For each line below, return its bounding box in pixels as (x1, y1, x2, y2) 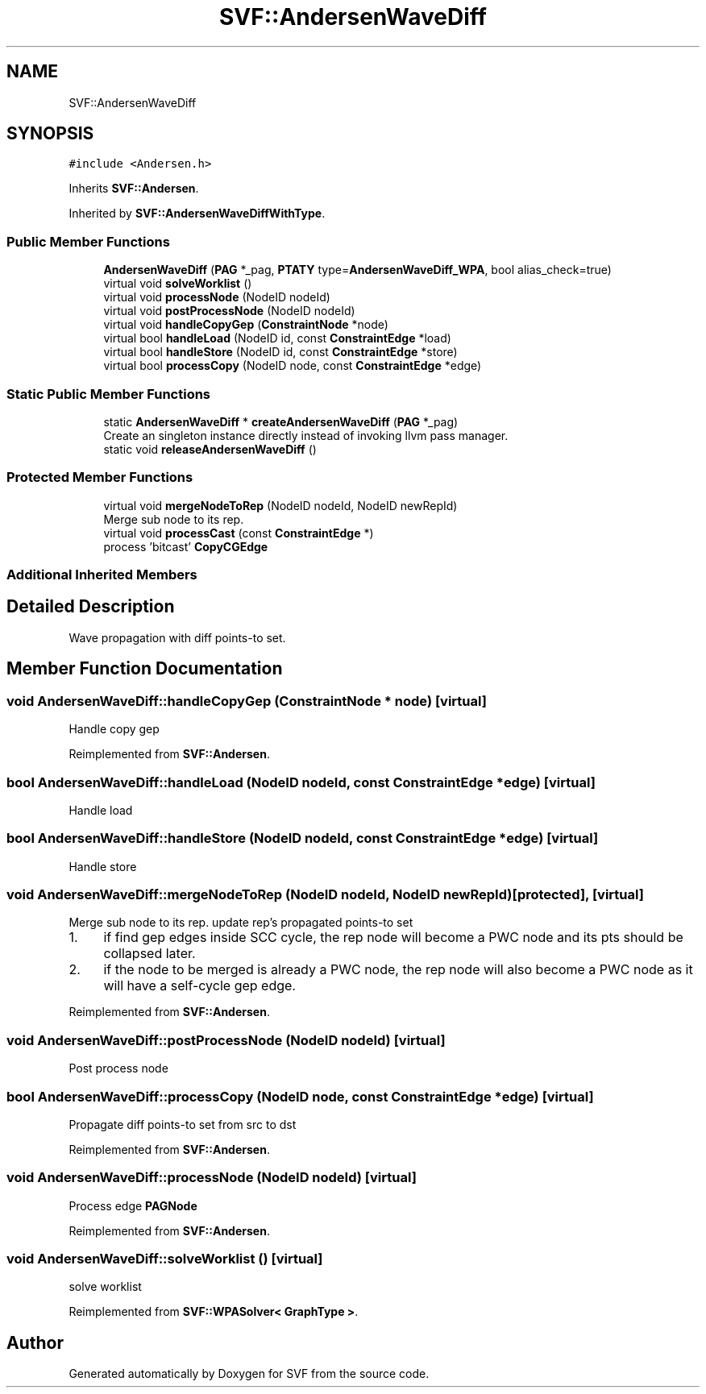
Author (6, 1332, 64, 1353)
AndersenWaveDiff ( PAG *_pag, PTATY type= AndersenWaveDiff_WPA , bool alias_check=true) (103, 263, 612, 277)
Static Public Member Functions (6, 385, 211, 402)
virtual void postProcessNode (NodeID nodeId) (103, 304, 355, 318)
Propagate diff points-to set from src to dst (69, 1117, 297, 1131)
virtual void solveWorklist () (103, 276, 252, 291)
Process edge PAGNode (69, 1198, 197, 1213)
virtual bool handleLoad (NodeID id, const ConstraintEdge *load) (103, 331, 451, 346)
